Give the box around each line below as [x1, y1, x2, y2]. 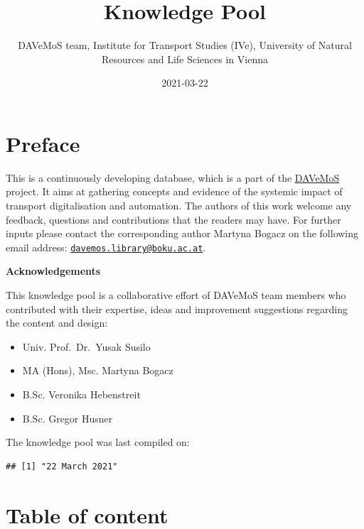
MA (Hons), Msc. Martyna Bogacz [22, 363, 173, 378]
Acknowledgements [6, 263, 101, 278]
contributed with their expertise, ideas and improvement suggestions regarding [6, 301, 348, 316]
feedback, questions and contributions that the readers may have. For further [6, 212, 341, 227]
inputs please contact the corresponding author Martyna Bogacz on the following [6, 226, 359, 241]
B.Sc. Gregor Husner [22, 410, 113, 425]
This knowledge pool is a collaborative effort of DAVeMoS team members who [6, 288, 346, 302]
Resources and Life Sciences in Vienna [102, 51, 268, 66]
